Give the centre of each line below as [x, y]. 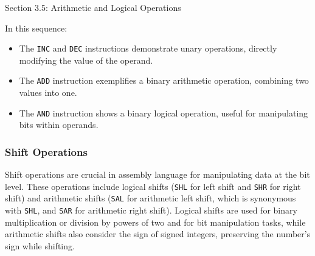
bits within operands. [59, 125]
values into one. [48, 93]
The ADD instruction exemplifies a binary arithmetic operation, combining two [164, 80]
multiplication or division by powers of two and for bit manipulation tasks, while [155, 222]
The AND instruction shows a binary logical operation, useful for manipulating [164, 113]
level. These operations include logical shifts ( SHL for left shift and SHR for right [153, 186]
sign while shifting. [40, 245]
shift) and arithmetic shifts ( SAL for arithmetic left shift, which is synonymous [151, 198]
